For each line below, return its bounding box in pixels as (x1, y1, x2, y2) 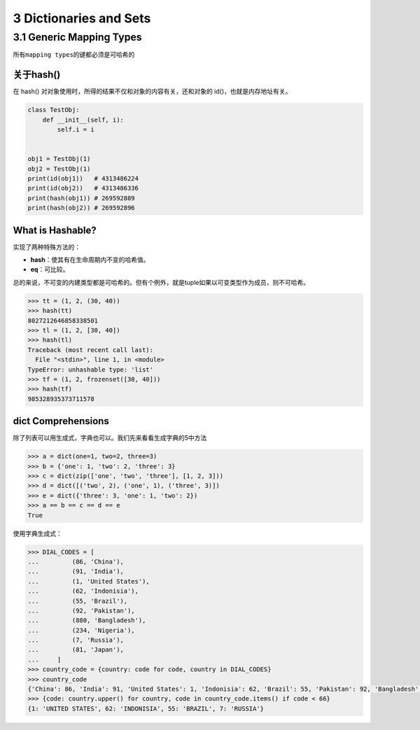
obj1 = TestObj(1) (27, 155, 91, 163)
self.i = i (57, 126, 94, 134)
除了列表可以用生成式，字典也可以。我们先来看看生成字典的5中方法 (13, 434, 207, 442)
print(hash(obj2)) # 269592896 (27, 204, 136, 212)
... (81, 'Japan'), (27, 646, 124, 654)
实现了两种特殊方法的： (13, 242, 80, 251)
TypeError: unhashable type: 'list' (27, 365, 154, 374)
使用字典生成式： (13, 529, 62, 538)
